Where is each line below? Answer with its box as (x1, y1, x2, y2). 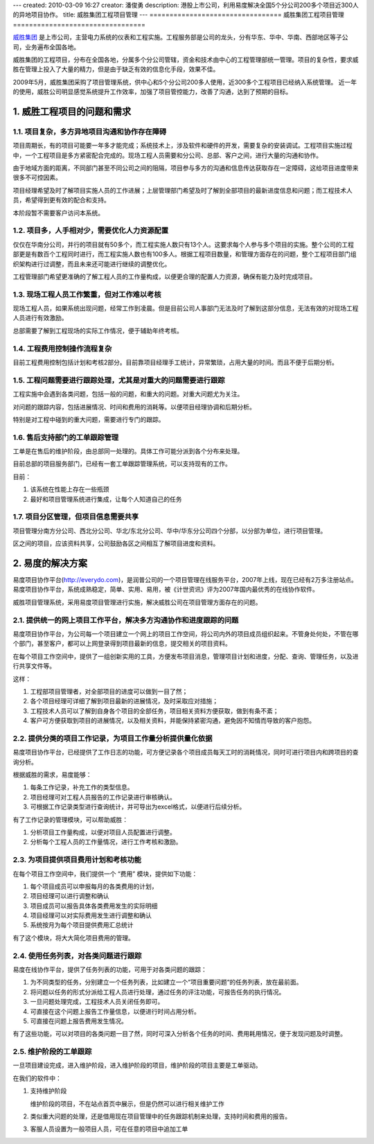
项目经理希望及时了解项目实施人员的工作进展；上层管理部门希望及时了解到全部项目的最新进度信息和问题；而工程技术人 (12, 186, 353, 194)
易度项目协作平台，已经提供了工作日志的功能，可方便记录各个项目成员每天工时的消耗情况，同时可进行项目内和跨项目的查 (12, 748, 359, 757)
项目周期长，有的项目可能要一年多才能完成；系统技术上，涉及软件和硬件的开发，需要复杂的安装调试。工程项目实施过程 (12, 141, 353, 150)
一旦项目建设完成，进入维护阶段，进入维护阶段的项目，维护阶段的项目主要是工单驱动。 (12, 1061, 262, 1070)
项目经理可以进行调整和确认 (30, 892, 109, 900)
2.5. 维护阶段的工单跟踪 (12, 1047, 92, 1057)
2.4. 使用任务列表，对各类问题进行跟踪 (12, 951, 142, 960)
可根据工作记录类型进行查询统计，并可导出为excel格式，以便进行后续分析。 (30, 802, 246, 811)
